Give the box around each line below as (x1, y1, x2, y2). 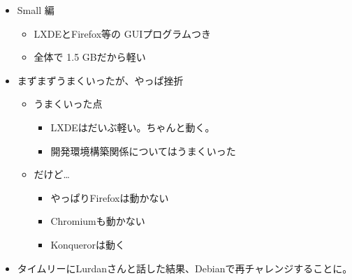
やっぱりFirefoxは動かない (50, 190, 169, 205)
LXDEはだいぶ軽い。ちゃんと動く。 (50, 119, 215, 134)
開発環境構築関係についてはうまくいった (50, 143, 236, 158)
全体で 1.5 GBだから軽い (34, 50, 146, 64)
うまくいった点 (34, 96, 103, 111)
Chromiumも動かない (50, 214, 145, 228)
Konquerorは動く (50, 237, 126, 251)
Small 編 (17, 3, 54, 17)
